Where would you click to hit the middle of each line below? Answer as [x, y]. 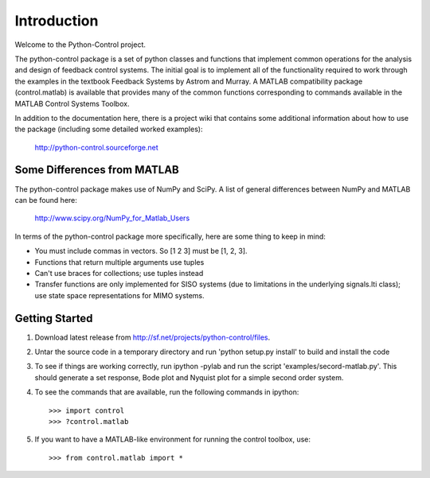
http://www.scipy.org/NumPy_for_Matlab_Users [112, 218]
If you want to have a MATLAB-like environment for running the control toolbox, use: [172, 439]
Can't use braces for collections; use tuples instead [119, 273]
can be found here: [46, 200]
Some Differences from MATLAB [97, 170]
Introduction [57, 21]
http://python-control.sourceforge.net [96, 147]
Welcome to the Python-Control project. [80, 45]
